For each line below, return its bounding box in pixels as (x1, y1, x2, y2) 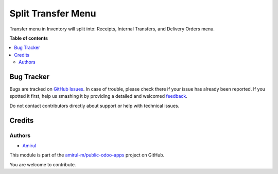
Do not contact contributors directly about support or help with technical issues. (9, 102, 180, 109)
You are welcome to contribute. (9, 161, 76, 167)
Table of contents (9, 35, 48, 41)
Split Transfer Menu (9, 8, 96, 19)
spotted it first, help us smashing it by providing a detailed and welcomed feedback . (9, 93, 188, 99)
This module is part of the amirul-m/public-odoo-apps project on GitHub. (9, 152, 165, 158)
